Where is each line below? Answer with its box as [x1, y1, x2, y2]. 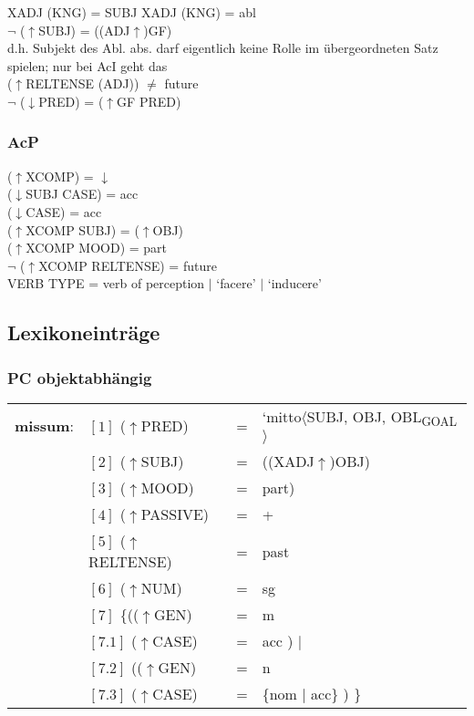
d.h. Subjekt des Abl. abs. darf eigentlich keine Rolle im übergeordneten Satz [7, 38, 438, 57]
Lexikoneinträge [7, 318, 160, 347]
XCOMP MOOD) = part [26, 238, 168, 257]
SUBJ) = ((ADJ [38, 20, 130, 39]
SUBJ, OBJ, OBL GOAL [306, 405, 458, 431]
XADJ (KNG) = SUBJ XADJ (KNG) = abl [7, 3, 256, 21]
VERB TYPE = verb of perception [7, 274, 205, 293]
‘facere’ [216, 274, 256, 293]
